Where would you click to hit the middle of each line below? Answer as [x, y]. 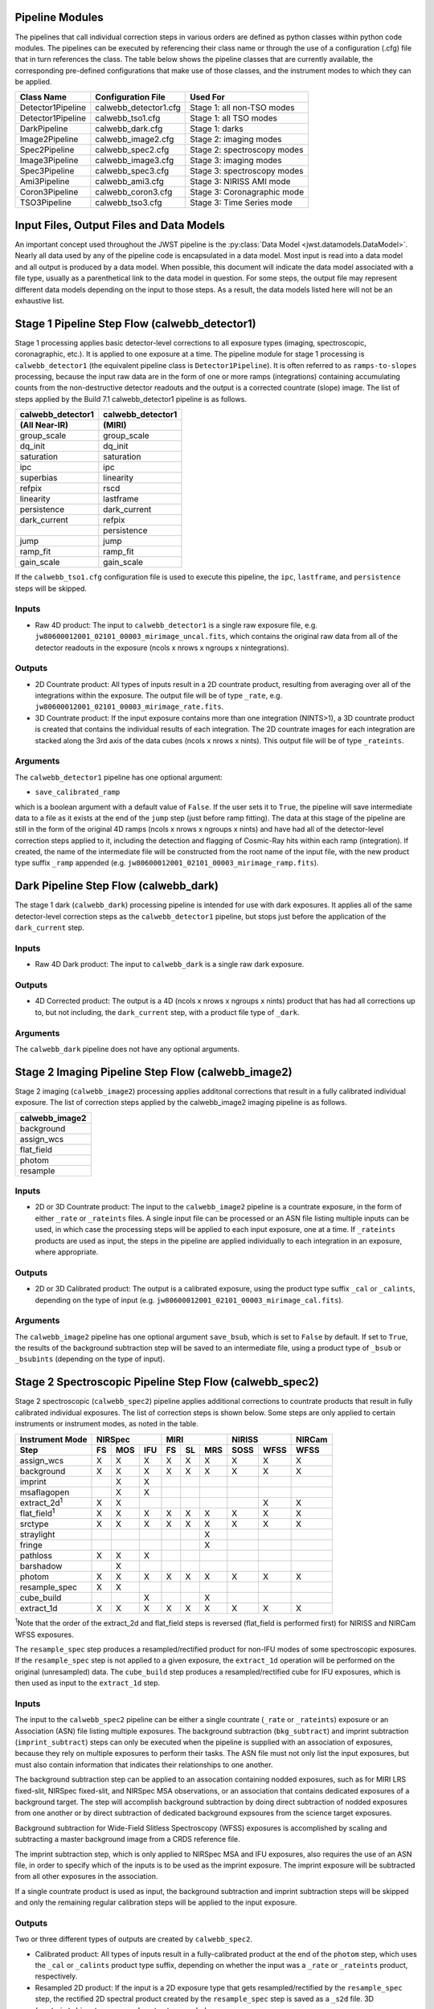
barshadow [41, 1566]
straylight [37, 1535]
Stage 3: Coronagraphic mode [247, 192]
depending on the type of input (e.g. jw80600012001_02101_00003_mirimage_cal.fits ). [189, 1300]
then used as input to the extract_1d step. [88, 1683]
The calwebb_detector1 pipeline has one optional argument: [119, 777]
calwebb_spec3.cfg [132, 171]
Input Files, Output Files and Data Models [120, 225]
